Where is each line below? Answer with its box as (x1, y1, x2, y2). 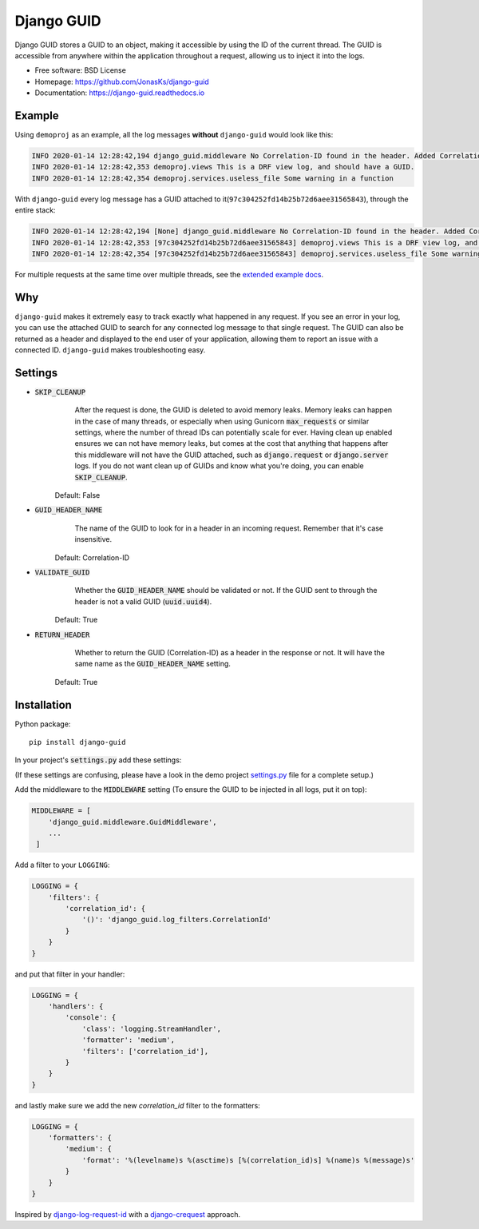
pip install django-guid (29, 738, 126, 746)
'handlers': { (48, 1002, 104, 1011)
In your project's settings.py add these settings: (14, 755, 182, 765)
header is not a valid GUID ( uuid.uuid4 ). (74, 596, 212, 607)
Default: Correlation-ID (54, 552, 130, 563)
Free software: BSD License (34, 66, 127, 75)
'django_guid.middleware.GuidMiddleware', (48, 817, 217, 826)
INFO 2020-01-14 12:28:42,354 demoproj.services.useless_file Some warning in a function (31, 173, 394, 183)
